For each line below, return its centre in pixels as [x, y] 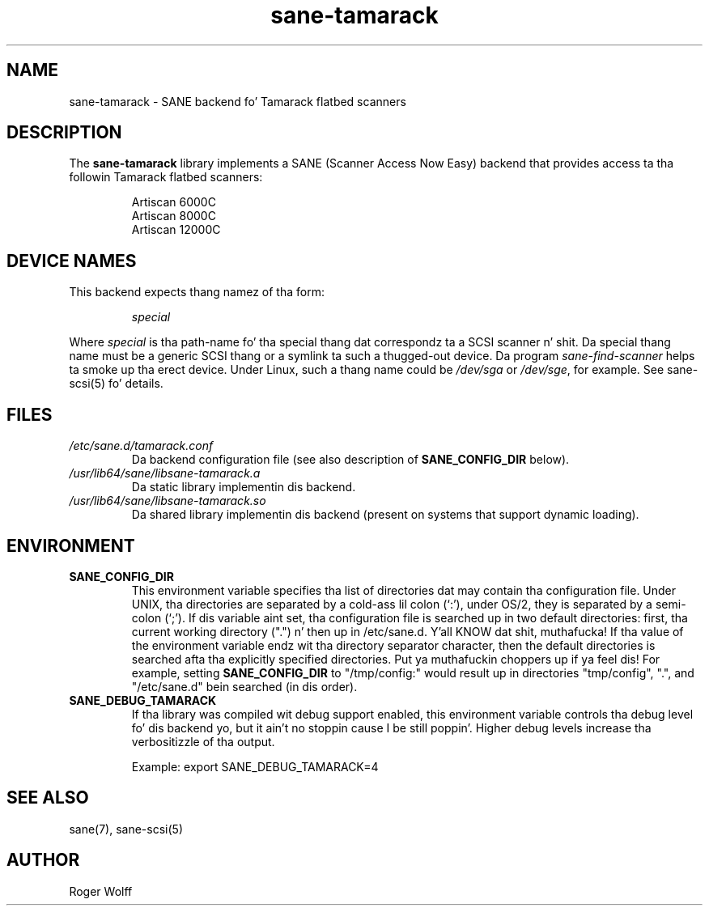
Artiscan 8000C [174, 216]
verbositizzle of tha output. [203, 741]
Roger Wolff [101, 891]
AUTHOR [43, 860]
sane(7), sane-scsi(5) [126, 829]
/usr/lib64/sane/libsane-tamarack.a [165, 473]
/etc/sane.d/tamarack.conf [141, 446]
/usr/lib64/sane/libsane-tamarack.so [168, 501]
